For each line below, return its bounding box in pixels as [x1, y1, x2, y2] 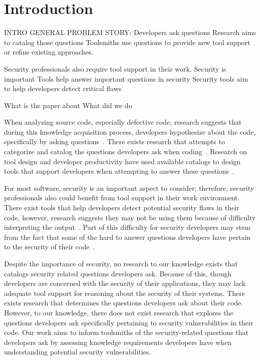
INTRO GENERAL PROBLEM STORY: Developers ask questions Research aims [4, 27, 256, 38]
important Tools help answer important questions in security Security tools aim [4, 73, 248, 84]
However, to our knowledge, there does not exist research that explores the [4, 307, 233, 317]
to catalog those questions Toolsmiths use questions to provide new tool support [4, 37, 250, 47]
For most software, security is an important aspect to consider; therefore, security [4, 182, 254, 193]
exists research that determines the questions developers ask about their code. [4, 297, 243, 308]
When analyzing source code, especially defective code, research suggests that [4, 117, 242, 127]
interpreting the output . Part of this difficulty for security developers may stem [4, 222, 250, 232]
